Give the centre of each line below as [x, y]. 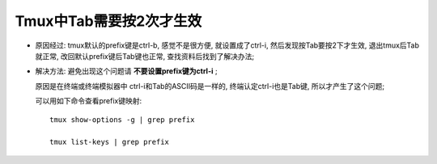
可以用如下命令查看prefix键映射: [89, 101]
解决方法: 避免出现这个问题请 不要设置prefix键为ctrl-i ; [126, 71]
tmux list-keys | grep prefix [110, 142]
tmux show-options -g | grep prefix [122, 120]
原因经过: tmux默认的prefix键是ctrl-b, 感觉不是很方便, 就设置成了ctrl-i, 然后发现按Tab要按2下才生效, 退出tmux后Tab [227, 45]
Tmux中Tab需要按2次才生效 [108, 21]
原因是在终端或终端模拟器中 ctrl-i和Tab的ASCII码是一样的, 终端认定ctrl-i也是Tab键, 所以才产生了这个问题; [210, 86]
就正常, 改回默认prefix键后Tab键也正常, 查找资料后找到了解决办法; [145, 56]
